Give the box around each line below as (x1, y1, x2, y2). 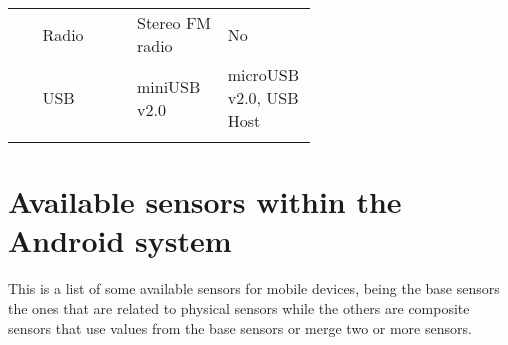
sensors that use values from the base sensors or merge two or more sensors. (8, 317, 472, 338)
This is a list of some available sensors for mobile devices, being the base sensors (8, 278, 500, 299)
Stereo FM (136, 11, 212, 34)
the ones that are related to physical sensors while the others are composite (8, 297, 470, 318)
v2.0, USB (227, 86, 299, 109)
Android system (8, 220, 232, 261)
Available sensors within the (8, 181, 402, 222)
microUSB (227, 63, 300, 86)
